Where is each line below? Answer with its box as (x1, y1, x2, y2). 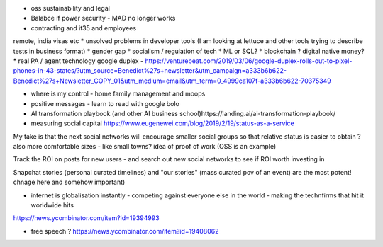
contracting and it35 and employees (30, 23, 137, 32)
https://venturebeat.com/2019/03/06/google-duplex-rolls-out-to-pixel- (145, 57, 353, 65)
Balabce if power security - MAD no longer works (30, 14, 176, 23)
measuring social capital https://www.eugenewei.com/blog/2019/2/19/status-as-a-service (30, 119, 294, 127)
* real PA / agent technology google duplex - (13, 57, 144, 65)
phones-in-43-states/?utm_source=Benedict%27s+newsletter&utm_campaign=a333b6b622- (13, 67, 287, 75)
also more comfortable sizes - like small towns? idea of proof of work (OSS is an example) (13, 142, 277, 151)
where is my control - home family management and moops (30, 89, 206, 98)
